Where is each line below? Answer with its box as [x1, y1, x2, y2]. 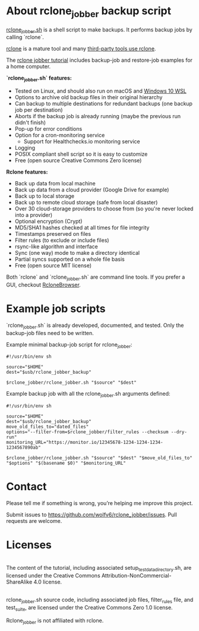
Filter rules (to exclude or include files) [14, 236, 109, 244]
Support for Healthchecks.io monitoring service [23, 138, 141, 145]
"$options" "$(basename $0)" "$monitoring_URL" [6, 460, 127, 466]
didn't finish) [14, 119, 46, 126]
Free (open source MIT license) [14, 262, 92, 269]
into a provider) [14, 212, 53, 219]
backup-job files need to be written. [6, 329, 94, 336]
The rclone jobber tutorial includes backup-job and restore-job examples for [6, 56, 193, 64]
